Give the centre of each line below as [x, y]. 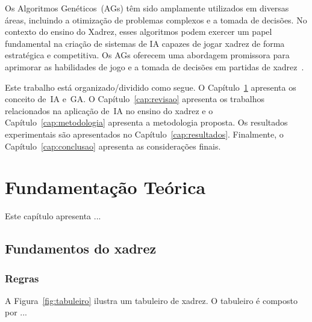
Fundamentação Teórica [105, 187]
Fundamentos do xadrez [81, 248]
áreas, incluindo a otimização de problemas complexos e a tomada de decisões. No [156, 20]
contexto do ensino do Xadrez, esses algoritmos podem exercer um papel [139, 32]
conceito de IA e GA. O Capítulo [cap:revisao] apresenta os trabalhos [135, 99]
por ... [16, 312]
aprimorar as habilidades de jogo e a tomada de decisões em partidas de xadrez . [154, 66]
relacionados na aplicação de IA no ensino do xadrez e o [109, 110]
